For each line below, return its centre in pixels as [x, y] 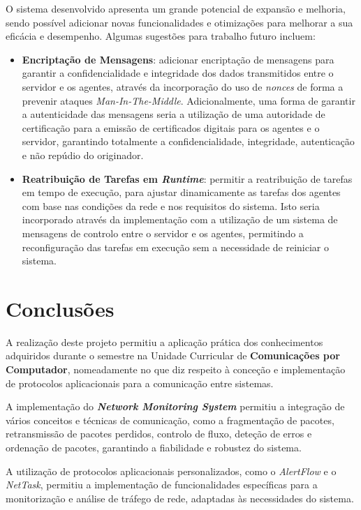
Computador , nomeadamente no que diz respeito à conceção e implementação [176, 369]
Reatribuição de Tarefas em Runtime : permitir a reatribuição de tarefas [187, 178]
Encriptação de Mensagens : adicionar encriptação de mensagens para [178, 59]
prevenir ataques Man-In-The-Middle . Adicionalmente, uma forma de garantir [189, 100]
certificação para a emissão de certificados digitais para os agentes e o [171, 127]
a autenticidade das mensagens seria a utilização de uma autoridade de [174, 114]
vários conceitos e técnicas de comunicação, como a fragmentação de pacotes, [170, 420]
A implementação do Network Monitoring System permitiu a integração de [175, 406]
